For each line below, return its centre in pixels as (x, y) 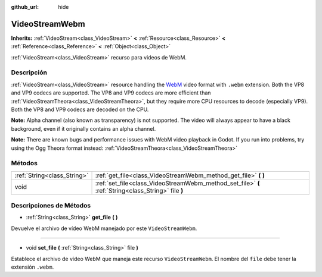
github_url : (25, 7)
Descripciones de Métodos (51, 206)
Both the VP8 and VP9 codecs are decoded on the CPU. (80, 109)
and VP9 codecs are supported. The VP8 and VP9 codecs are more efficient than (111, 93)
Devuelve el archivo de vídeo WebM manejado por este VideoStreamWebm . (104, 228)
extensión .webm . (32, 267)
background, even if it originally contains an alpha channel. (83, 128)
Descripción (29, 73)
